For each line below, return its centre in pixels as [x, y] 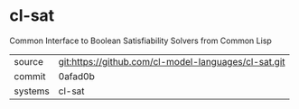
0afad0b [76, 76]
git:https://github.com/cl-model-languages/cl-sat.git [172, 61]
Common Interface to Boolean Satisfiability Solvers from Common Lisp [141, 41]
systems [32, 91]
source [28, 61]
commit [30, 76]
